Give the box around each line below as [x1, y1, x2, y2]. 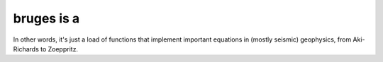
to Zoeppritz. [40, 44, 78, 53]
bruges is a [13, 11, 80, 26]
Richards [13, 44, 39, 53]
